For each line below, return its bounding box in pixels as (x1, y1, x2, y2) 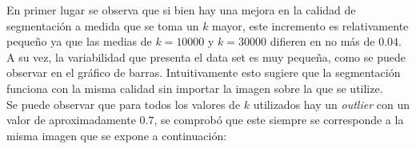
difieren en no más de (270, 33, 375, 50)
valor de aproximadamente (6, 111, 136, 128)
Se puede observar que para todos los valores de (6, 95, 241, 112)
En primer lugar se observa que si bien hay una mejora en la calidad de (6, 2, 356, 18)
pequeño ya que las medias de (6, 33, 152, 50)
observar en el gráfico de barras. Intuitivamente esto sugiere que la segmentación (6, 64, 401, 81)
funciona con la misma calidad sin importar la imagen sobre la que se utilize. (6, 79, 383, 96)
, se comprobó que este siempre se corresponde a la (154, 111, 404, 128)
